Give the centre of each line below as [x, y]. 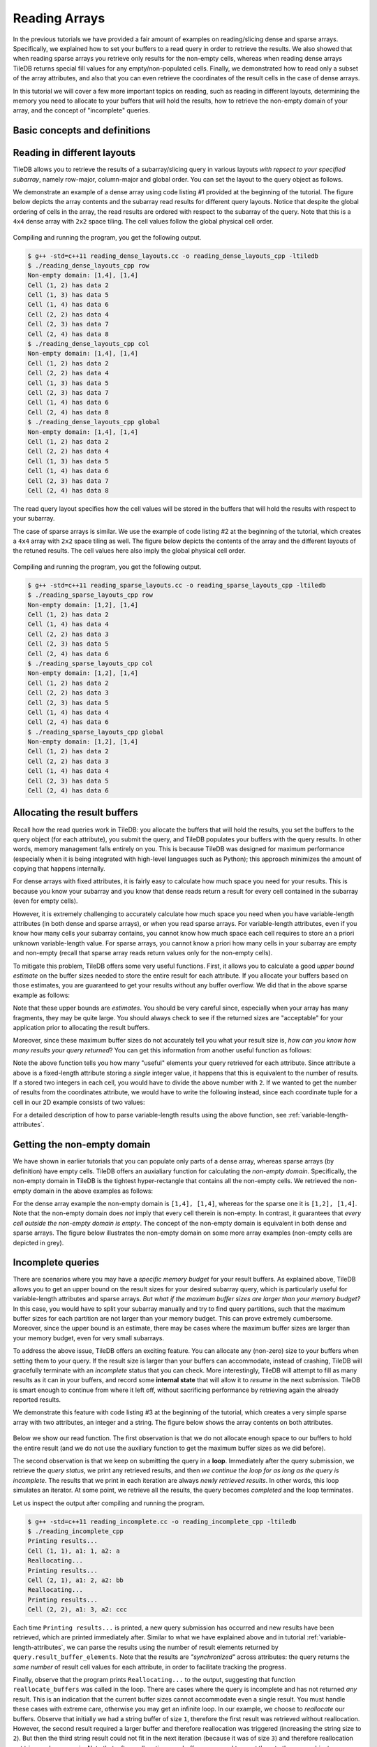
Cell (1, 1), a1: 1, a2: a [74, 1551]
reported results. [37, 1400]
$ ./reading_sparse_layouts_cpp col [90, 663]
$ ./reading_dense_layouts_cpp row [88, 265]
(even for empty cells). [45, 901]
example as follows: [41, 995]
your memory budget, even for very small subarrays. [89, 1338]
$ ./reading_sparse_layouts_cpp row [90, 595]
